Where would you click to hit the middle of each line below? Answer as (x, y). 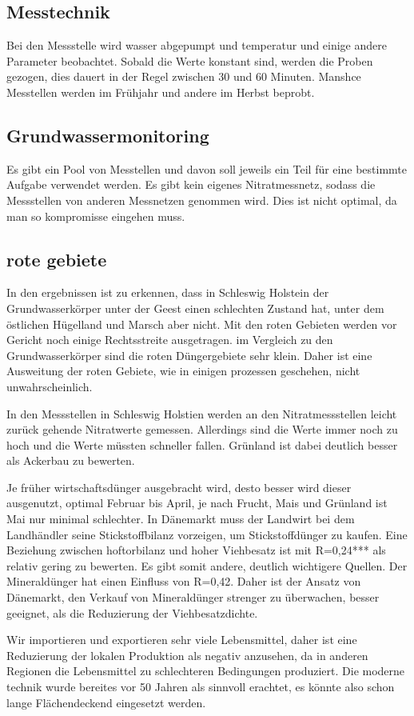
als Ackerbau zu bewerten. (71, 460)
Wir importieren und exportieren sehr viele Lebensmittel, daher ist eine (182, 640)
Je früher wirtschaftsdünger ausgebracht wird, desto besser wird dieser (179, 487)
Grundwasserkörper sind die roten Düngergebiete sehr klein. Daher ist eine (189, 355)
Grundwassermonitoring (108, 135)
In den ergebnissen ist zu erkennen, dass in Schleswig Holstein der (168, 292)
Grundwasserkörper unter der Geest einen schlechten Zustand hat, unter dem (195, 308)
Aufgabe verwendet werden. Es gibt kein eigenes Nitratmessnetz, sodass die (191, 184)
